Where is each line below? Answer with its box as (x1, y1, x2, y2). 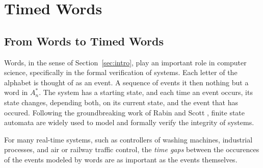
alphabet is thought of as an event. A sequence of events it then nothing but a (4, 77, 249, 87)
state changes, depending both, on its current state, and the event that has (4, 97, 238, 107)
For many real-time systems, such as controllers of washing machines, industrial (4, 134, 253, 145)
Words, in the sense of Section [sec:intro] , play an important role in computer (4, 57, 247, 67)
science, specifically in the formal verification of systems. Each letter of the (4, 67, 238, 78)
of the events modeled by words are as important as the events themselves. (4, 154, 238, 164)
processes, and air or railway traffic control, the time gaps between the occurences (4, 144, 259, 155)
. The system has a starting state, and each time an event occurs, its (39, 87, 253, 98)
